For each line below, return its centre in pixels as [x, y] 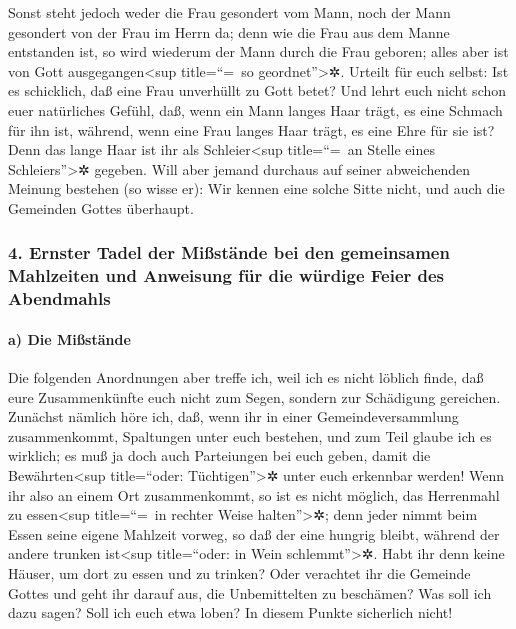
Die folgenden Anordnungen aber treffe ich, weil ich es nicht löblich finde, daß [246, 377]
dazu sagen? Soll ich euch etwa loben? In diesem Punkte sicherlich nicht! [230, 612]
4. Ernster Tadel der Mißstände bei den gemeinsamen [229, 252]
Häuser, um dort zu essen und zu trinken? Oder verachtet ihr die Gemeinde [239, 572]
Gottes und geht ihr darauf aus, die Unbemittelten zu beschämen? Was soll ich [250, 592]
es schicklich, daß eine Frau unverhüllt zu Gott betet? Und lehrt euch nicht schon [257, 90]
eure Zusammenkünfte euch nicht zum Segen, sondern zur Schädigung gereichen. [254, 396]
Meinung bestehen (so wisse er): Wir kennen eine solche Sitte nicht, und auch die [256, 188]
